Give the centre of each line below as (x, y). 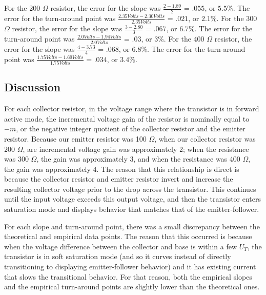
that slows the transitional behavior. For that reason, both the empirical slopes (128, 276)
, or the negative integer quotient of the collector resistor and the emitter (131, 129)
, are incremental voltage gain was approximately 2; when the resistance (136, 149)
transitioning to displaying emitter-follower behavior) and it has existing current (130, 267)
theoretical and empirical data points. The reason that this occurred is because (128, 236)
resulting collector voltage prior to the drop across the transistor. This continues (130, 189)
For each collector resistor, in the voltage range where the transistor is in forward (132, 109)
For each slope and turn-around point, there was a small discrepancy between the (132, 226)
